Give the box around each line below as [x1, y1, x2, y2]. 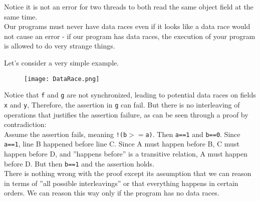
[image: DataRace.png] [24, 75, 100, 82]
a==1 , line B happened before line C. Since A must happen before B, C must [4, 138, 239, 149]
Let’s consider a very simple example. [4, 57, 119, 67]
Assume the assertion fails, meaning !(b [4, 128, 127, 139]
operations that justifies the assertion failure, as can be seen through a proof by [4, 109, 248, 119]
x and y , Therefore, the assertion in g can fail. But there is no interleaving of [4, 99, 240, 109]
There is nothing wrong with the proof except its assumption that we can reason [4, 168, 251, 178]
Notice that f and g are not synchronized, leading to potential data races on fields [4, 89, 256, 100]
